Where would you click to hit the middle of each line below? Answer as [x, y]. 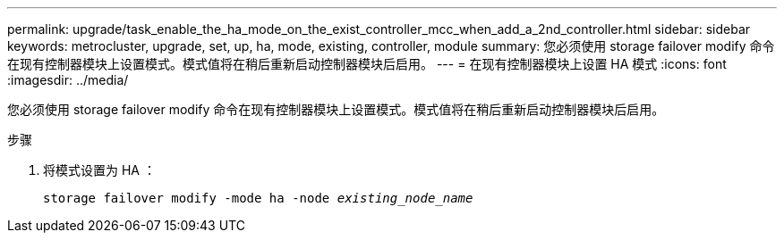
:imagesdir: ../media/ [68, 80]
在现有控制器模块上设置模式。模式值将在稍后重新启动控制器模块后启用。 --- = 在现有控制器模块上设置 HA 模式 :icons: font [367, 64]
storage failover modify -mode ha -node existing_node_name [258, 198]
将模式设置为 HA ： [99, 170]
